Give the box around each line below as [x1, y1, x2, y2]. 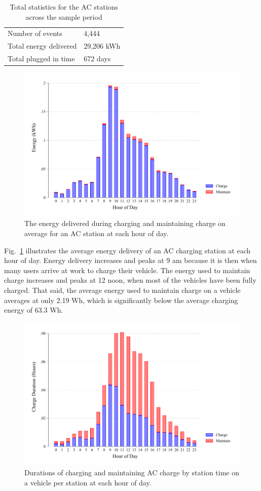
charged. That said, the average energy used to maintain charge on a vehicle [4, 285, 241, 295]
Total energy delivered [8, 41, 77, 51]
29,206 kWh [84, 41, 121, 51]
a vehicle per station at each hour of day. [24, 477, 152, 487]
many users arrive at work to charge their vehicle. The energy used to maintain [4, 265, 250, 275]
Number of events [8, 28, 62, 39]
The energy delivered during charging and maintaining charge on [24, 218, 226, 229]
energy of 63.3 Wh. [4, 305, 63, 315]
